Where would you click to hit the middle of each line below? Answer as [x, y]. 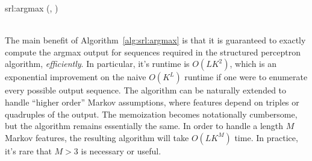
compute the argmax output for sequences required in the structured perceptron [153, 52]
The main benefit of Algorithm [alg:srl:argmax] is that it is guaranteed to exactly [155, 40]
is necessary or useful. [121, 150]
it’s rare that [28, 150]
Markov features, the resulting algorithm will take [97, 137]
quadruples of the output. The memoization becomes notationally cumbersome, [151, 114]
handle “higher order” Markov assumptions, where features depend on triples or [152, 102]
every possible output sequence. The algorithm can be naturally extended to [146, 90]
